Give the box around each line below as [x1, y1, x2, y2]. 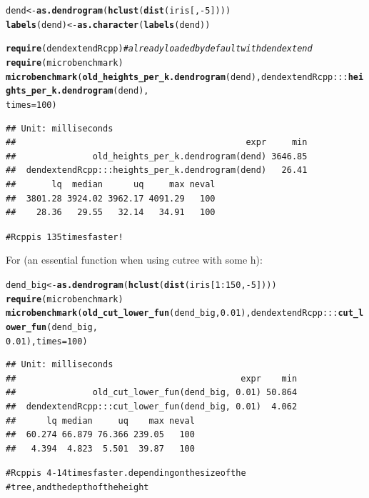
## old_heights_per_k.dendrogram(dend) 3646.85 [6, 151, 308, 161]
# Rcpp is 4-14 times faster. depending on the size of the [6, 468, 246, 479]
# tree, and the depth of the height [6, 482, 149, 493]
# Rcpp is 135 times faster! [6, 231, 123, 242]
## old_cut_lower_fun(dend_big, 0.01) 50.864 [6, 387, 298, 398]
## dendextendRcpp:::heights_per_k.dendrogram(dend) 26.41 [6, 165, 308, 176]
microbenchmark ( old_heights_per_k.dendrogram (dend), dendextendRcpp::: [6, 71, 348, 82]
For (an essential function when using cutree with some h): [6, 252, 263, 267]
